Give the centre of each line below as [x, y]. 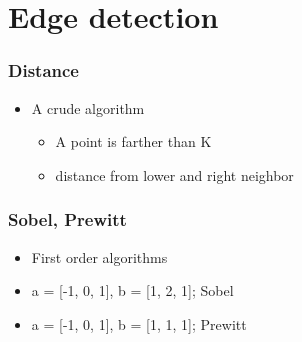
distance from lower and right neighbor [174, 174]
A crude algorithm [88, 107]
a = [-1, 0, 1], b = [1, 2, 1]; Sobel [132, 290]
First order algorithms [99, 256]
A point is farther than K [133, 141]
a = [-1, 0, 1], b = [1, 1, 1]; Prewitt [139, 323]
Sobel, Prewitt [67, 219]
